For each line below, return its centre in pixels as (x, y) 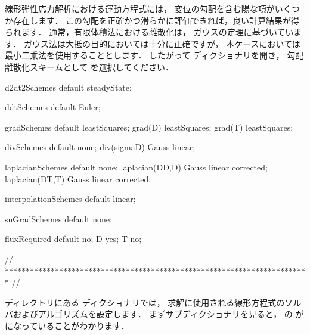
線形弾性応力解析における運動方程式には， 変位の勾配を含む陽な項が (140, 8)
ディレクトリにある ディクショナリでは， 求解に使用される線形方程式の (145, 302)
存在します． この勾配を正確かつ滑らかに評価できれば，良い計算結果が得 (156, 20)
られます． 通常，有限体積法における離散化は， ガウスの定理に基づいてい (149, 32)
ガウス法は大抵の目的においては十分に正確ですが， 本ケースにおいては (162, 43)
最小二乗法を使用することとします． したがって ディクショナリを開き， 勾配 (154, 55)
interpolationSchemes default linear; (70, 199)
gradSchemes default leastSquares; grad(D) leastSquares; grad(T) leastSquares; (149, 127)
